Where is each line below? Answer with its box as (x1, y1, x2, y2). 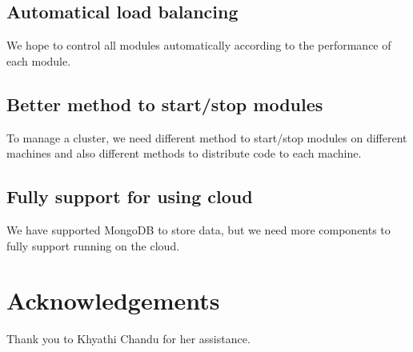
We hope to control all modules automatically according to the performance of (6, 37, 391, 54)
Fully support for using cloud (6, 184, 253, 209)
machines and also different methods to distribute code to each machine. (6, 145, 362, 162)
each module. (6, 52, 71, 69)
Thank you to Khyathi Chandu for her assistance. (6, 330, 251, 347)
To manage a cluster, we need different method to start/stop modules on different (6, 129, 407, 146)
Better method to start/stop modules (6, 91, 323, 116)
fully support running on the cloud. (6, 237, 180, 254)
